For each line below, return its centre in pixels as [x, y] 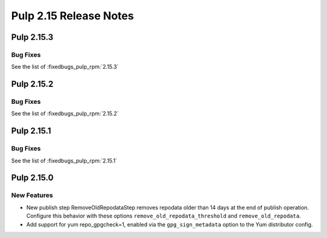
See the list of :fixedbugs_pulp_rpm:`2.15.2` [65, 114]
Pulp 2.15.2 [32, 84]
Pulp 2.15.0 [32, 178]
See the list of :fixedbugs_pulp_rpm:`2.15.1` [64, 161]
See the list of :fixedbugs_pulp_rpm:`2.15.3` [65, 67]
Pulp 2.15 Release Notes [73, 16]
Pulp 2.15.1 [31, 131]
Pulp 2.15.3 [32, 37]
